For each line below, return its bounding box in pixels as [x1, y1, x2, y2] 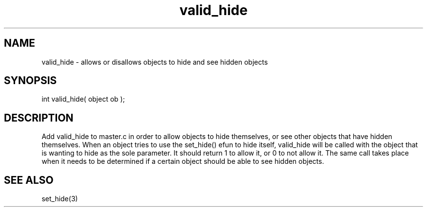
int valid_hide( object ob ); [41, 95, 125, 104]
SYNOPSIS [4, 74, 57, 87]
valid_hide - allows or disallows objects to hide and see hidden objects [41, 57, 268, 66]
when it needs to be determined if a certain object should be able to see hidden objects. [41, 157, 324, 166]
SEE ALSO [4, 174, 54, 186]
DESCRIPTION [4, 111, 74, 124]
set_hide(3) [41, 194, 78, 203]
